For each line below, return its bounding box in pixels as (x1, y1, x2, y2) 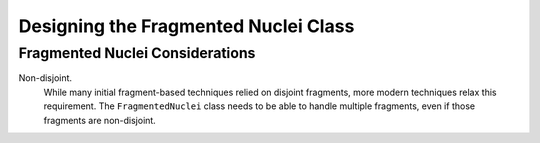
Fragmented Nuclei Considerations (18, 44, 256, 62)
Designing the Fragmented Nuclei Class (18, 15, 355, 37)
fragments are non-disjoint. (43, 114, 157, 126)
